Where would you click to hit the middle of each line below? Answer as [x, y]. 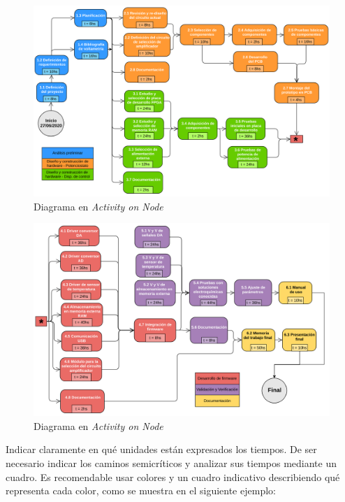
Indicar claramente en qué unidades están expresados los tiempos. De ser [161, 449]
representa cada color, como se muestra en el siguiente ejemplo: [141, 490]
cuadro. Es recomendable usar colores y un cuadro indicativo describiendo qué [173, 476]
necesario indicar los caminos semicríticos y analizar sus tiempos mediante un [171, 463]
